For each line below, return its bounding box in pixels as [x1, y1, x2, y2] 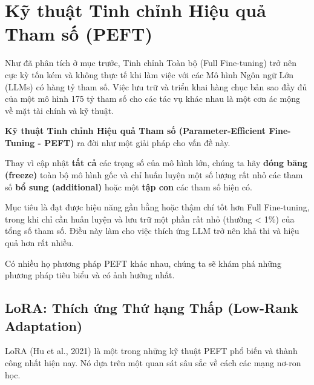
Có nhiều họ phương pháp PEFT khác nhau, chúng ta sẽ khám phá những [5, 256, 281, 269]
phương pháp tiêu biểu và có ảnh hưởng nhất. [5, 269, 175, 281]
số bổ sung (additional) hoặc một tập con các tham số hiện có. [5, 180, 252, 193]
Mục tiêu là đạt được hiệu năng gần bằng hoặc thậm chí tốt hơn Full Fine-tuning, [5, 201, 310, 213]
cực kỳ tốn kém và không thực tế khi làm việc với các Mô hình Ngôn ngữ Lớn [5, 68, 293, 81]
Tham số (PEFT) [5, 21, 152, 46]
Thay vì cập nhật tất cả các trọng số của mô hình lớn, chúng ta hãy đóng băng [5, 156, 308, 169]
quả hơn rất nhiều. [5, 236, 74, 249]
